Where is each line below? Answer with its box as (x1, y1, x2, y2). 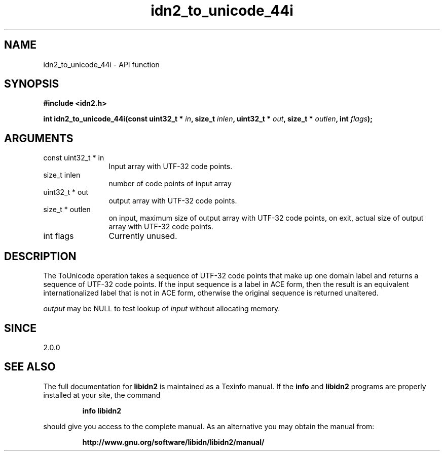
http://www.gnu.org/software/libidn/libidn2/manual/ (82, 437, 265, 446)
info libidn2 (82, 406, 122, 415)
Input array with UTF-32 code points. (108, 162, 233, 171)
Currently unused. (108, 231, 177, 241)
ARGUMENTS (4, 132, 73, 145)
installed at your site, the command (43, 390, 161, 399)
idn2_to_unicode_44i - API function (43, 60, 160, 69)
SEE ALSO (4, 360, 56, 374)
